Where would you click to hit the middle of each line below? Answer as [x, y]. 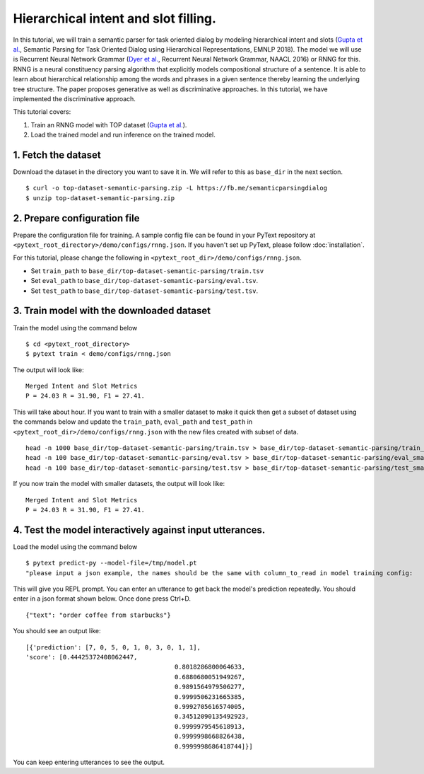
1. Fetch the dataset [57, 155]
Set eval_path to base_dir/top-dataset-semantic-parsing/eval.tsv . [145, 281]
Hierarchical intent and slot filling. [115, 18]
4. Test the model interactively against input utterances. [139, 530]
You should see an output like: [57, 631]
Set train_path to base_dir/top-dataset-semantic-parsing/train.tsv [147, 271]
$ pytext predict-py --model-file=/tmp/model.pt [111, 563]
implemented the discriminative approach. [74, 98]
